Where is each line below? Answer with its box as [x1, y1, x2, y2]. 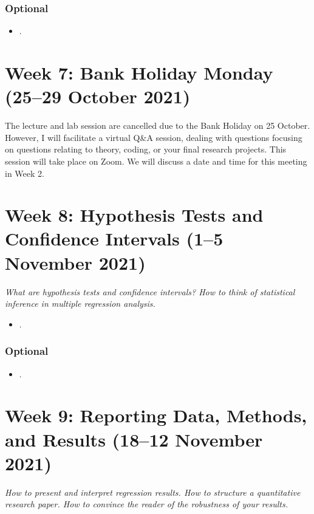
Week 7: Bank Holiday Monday [5, 60, 273, 84]
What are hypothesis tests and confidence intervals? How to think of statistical [5, 285, 295, 298]
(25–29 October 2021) [5, 84, 191, 109]
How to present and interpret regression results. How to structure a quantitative [5, 485, 301, 498]
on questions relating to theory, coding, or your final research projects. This [5, 143, 287, 156]
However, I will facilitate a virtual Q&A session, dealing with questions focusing [5, 131, 302, 143]
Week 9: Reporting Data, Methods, [5, 403, 307, 428]
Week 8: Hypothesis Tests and [5, 202, 264, 227]
